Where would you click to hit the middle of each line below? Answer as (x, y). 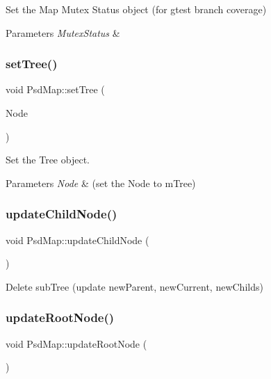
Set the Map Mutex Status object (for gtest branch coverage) (136, 9)
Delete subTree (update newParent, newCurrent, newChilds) (134, 286)
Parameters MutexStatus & (63, 32)
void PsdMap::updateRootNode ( (76, 343)
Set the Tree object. (48, 160)
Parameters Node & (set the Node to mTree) (101, 183)
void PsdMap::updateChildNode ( (77, 240)
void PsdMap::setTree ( (55, 89)
